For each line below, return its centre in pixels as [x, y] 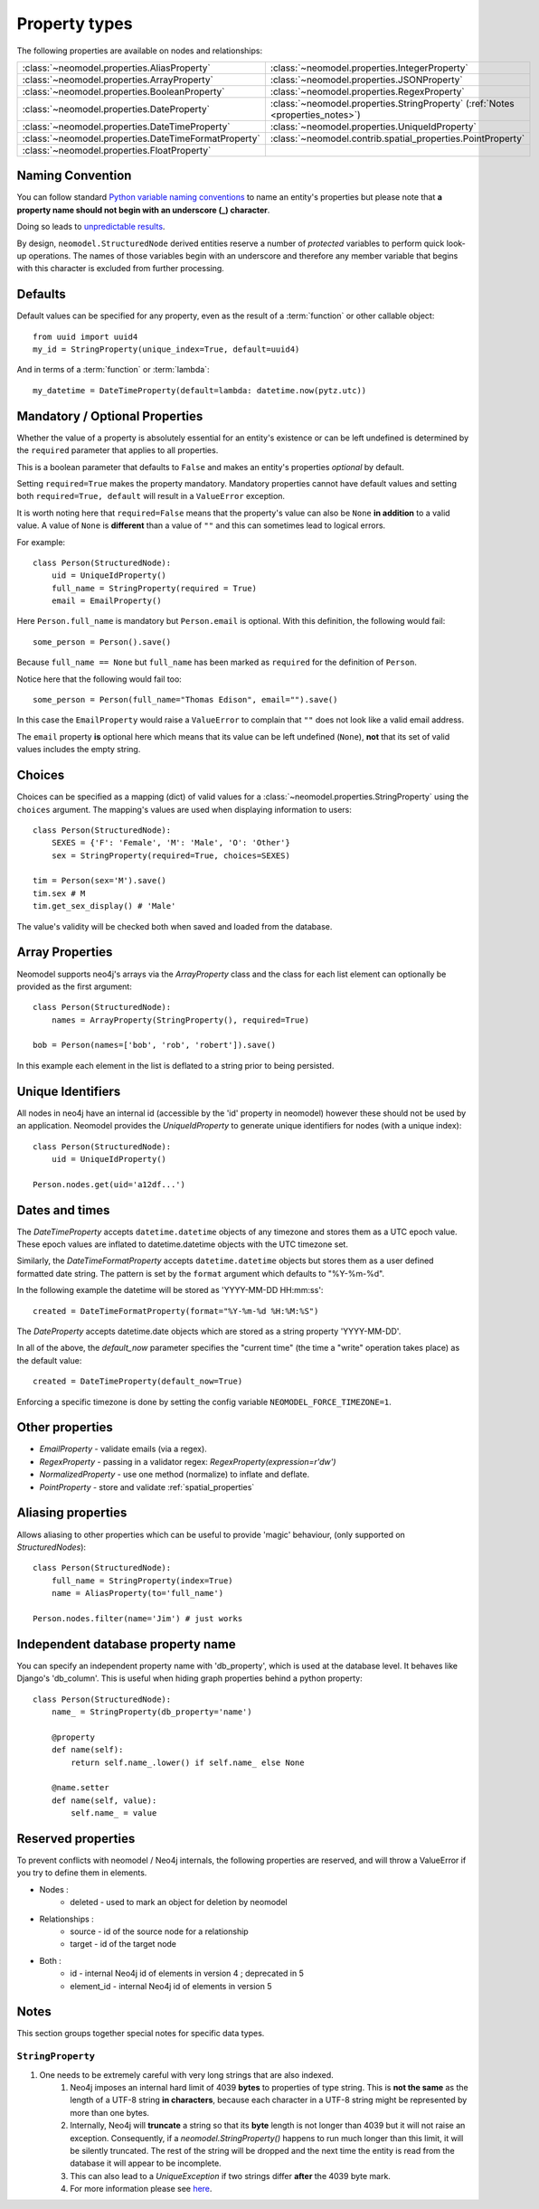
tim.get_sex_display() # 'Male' [104, 906]
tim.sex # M [59, 893]
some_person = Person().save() [102, 642]
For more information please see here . [141, 2189]
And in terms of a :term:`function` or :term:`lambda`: [113, 370]
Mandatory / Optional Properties [110, 416]
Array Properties [65, 953]
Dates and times [63, 1210]
